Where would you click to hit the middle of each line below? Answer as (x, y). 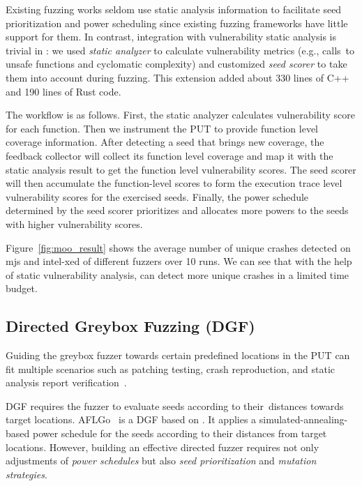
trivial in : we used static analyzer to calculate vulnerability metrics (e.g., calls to (180, 50)
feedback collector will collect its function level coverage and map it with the (169, 155)
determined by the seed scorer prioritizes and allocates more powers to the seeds (177, 210)
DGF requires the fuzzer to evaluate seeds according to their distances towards (175, 405)
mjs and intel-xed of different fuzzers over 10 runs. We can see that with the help (179, 261)
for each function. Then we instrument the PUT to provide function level (162, 128)
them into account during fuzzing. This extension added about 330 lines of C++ (178, 77)
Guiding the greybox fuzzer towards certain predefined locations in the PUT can (178, 355)
